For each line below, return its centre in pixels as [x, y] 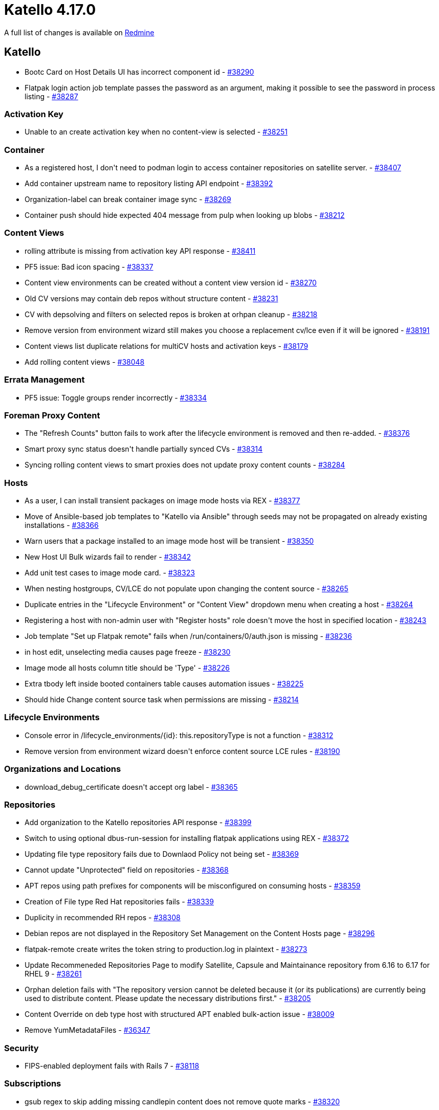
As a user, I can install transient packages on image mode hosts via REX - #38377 [162, 501]
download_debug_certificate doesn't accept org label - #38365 [131, 787]
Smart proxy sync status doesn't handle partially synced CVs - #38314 [144, 449]
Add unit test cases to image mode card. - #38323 [110, 573]
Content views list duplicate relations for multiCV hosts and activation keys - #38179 [167, 346]
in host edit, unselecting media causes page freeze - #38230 [128, 652]
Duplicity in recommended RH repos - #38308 [103, 918]
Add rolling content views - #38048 [85, 362]
